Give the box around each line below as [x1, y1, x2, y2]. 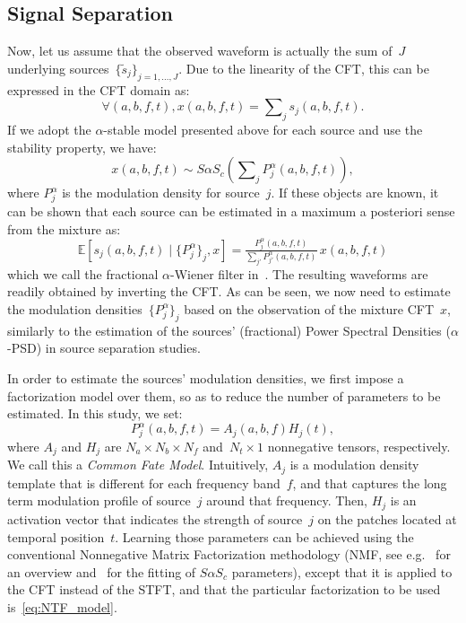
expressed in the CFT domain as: [7, 80, 190, 99]
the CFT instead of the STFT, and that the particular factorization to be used [7, 580, 441, 599]
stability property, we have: [7, 137, 157, 156]
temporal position [7, 527, 105, 546]
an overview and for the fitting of [7, 562, 196, 581]
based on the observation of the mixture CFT [184, 299, 435, 318]
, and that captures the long [292, 473, 447, 492]
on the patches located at [317, 509, 457, 528]
